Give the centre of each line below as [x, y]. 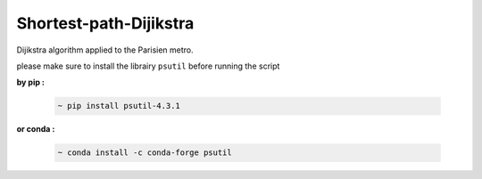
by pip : [30, 82]
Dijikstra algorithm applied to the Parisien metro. [105, 50]
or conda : [36, 129]
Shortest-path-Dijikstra [105, 23]
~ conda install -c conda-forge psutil [145, 153]
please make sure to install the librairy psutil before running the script [148, 66]
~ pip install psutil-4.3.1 [119, 106]
